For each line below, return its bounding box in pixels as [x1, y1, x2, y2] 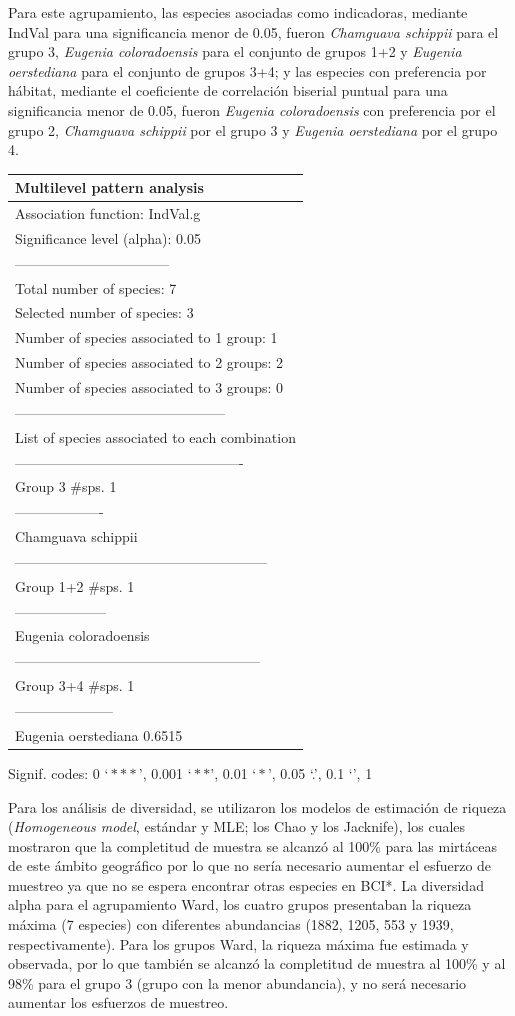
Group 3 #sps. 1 [15, 476, 117, 497]
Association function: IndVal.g [15, 203, 201, 224]
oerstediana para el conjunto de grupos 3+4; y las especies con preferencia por [8, 60, 487, 81]
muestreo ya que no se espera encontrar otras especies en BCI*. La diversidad [8, 874, 484, 895]
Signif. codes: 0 [8, 762, 100, 783]
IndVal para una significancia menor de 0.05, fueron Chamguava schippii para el [8, 21, 499, 42]
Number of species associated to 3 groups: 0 [15, 377, 283, 397]
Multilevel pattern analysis [15, 177, 204, 198]
